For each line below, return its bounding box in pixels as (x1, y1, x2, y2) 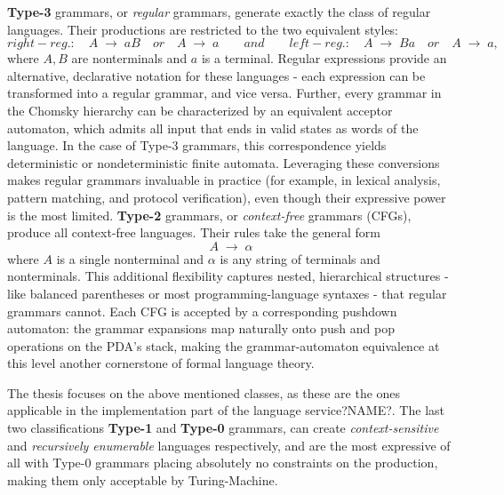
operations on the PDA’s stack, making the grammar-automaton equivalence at (7, 336, 440, 355)
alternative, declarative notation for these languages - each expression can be (7, 66, 426, 84)
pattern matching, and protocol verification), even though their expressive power (7, 188, 446, 206)
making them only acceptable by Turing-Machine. (7, 470, 278, 489)
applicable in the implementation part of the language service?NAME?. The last (7, 401, 444, 419)
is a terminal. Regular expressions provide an (201, 49, 447, 68)
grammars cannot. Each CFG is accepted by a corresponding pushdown (7, 301, 397, 320)
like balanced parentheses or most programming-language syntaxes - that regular (7, 283, 447, 302)
